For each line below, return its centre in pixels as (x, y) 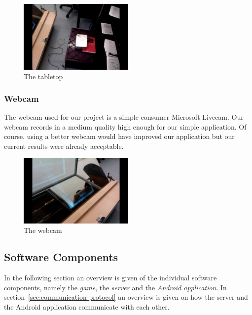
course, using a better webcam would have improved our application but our (119, 136)
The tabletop (43, 76)
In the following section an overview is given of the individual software (110, 278)
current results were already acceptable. (64, 146)
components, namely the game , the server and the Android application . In (115, 287)
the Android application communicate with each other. (87, 306)
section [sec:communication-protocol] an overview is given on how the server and (126, 297)
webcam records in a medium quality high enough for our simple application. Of (125, 126)
